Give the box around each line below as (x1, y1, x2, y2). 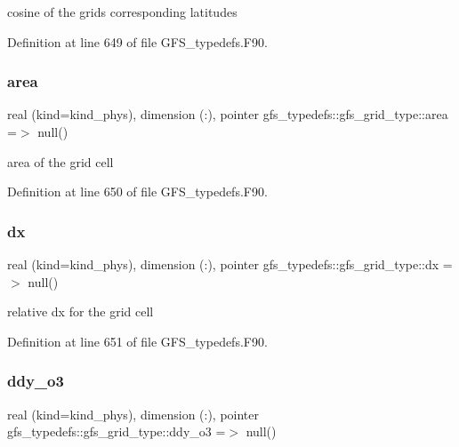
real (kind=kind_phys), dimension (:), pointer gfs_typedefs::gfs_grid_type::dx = (7, 255, 453, 273)
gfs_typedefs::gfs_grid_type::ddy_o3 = (7, 422, 226, 441)
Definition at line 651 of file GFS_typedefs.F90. (7, 331, 268, 350)
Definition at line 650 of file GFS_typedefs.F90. (7, 182, 268, 201)
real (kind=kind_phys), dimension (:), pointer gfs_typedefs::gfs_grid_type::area (7, 105, 448, 124)
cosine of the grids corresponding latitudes (7, 3, 238, 20)
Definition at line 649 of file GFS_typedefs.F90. (7, 32, 268, 51)
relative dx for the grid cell (7, 302, 154, 321)
